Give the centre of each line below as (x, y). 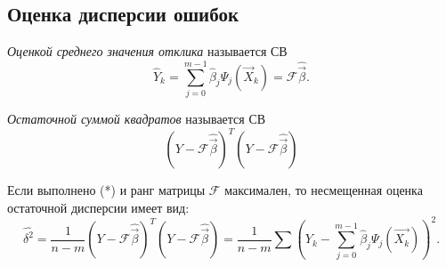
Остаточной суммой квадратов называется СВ (137, 118)
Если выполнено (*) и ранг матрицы (106, 190)
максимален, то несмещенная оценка (324, 190)
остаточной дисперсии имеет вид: (98, 207)
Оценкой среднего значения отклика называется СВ (147, 51)
